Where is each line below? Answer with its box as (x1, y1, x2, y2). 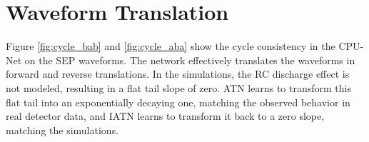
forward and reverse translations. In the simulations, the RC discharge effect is (6, 66, 350, 81)
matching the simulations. (6, 122, 119, 137)
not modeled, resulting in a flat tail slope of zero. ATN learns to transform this (6, 80, 351, 95)
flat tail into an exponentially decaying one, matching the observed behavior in (6, 94, 350, 109)
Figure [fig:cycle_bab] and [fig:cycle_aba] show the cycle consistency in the (6, 39, 335, 54)
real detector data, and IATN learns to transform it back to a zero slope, (6, 108, 325, 123)
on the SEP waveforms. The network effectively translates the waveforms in (24, 52, 355, 67)
